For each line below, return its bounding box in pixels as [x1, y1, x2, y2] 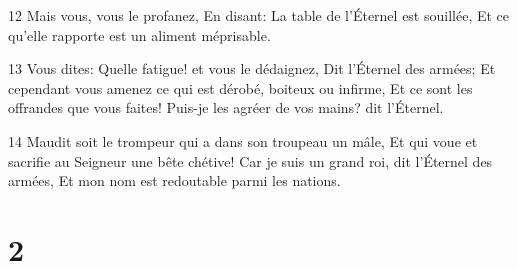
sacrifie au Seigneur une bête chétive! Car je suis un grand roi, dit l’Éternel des [8, 150, 493, 171]
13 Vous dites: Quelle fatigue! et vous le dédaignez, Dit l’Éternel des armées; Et [8, 58, 496, 79]
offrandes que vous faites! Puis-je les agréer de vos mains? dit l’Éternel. [8, 97, 444, 118]
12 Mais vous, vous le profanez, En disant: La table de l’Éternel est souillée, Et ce [8, 5, 510, 25]
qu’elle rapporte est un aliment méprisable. [8, 24, 271, 45]
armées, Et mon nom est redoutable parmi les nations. [8, 170, 341, 191]
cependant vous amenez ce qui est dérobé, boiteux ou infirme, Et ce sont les [8, 77, 473, 98]
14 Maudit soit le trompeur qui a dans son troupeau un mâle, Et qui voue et [8, 130, 478, 151]
